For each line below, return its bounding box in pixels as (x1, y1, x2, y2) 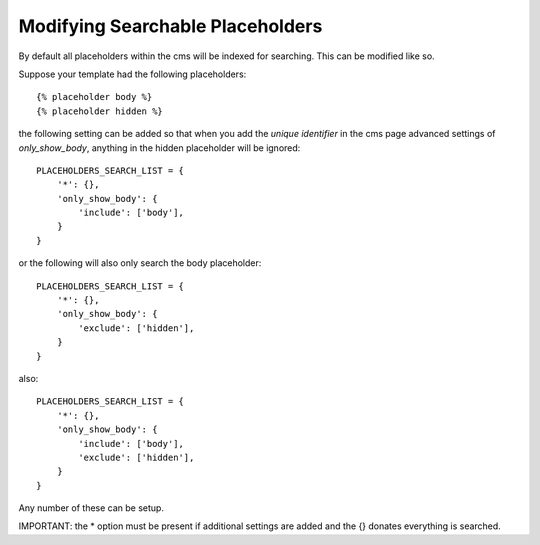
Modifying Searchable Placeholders (18, 15, 323, 37)
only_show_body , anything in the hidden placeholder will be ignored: (18, 141, 301, 154)
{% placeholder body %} (36, 91, 153, 103)
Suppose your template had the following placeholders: (18, 68, 247, 80)
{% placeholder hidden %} (36, 105, 164, 117)
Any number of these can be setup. (18, 502, 165, 514)
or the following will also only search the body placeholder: (18, 257, 262, 269)
